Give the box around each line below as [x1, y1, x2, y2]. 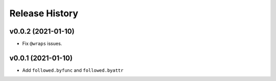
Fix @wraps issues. [22, 41, 62, 47]
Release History [9, 8, 79, 19]
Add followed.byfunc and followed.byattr [22, 67, 124, 73]
